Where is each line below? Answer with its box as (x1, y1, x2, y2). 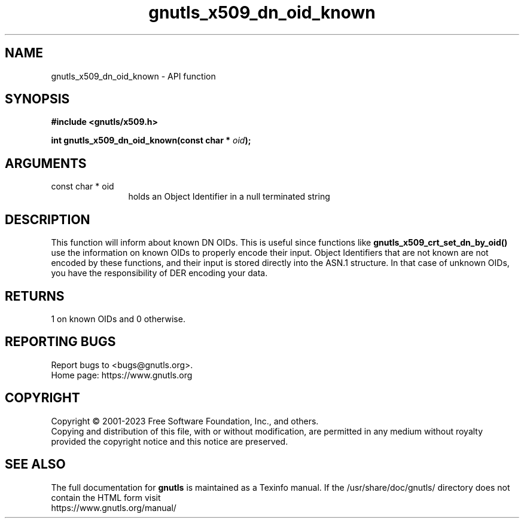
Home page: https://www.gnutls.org (51, 369, 193, 380)
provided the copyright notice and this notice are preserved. (51, 436, 288, 446)
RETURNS (5, 288, 65, 304)
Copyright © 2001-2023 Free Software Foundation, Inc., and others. (51, 415, 319, 426)
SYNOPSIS (5, 91, 70, 107)
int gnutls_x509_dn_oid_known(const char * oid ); (51, 135, 251, 146)
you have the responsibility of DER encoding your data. (51, 268, 268, 279)
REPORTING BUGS (5, 334, 116, 350)
